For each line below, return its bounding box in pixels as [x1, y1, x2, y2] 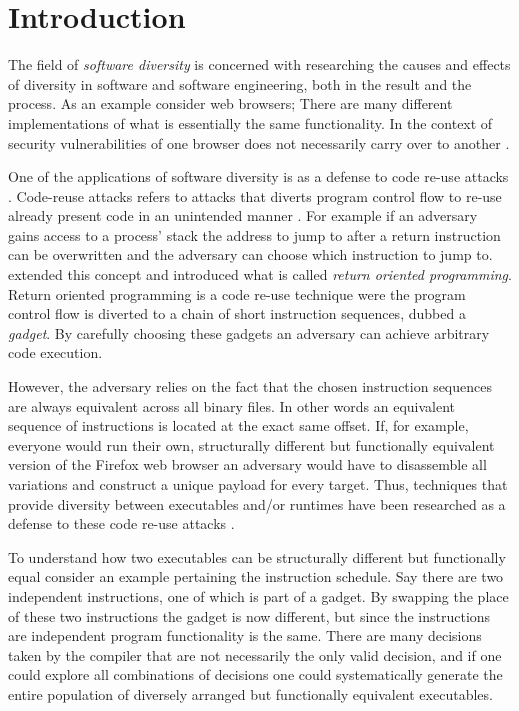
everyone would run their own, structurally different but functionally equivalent [8, 434, 495, 455]
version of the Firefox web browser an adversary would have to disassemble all [8, 454, 487, 475]
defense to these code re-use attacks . [8, 513, 235, 534]
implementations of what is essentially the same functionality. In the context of [8, 112, 493, 133]
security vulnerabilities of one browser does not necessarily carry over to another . [8, 132, 510, 153]
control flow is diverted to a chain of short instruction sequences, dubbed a [8, 303, 466, 324]
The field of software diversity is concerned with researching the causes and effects [8, 54, 511, 75]
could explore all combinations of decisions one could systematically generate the [8, 664, 503, 685]
